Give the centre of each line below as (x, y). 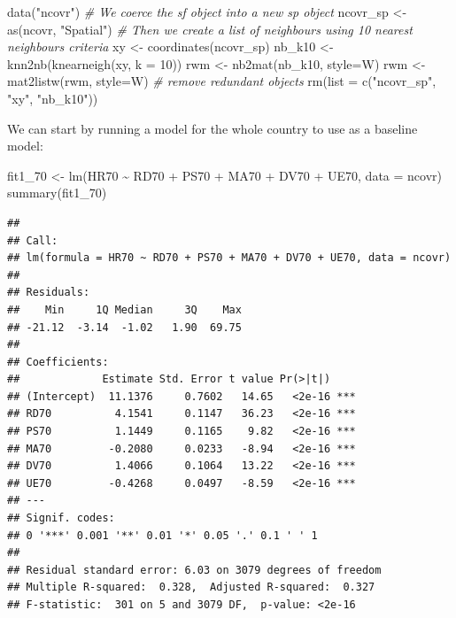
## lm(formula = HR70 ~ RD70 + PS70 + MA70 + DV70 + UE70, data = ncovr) (229, 258)
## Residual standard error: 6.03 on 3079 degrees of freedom (194, 570)
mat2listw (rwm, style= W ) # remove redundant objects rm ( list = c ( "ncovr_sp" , (222, 81)
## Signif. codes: (61, 518)
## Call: (33, 240)
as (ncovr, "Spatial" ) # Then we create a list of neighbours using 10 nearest (210, 29)
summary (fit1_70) (57, 193)
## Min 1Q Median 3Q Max (124, 309)
